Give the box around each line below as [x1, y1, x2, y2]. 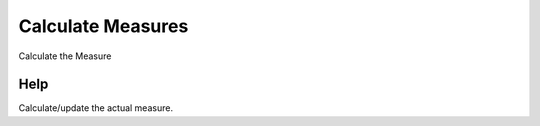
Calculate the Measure [18, 50, 112, 62]
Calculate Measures [18, 15, 189, 37]
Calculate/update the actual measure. [18, 102, 174, 114]
